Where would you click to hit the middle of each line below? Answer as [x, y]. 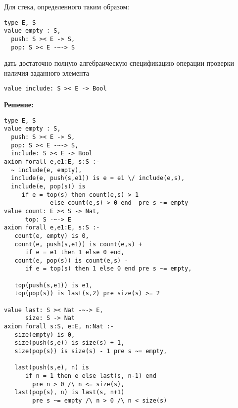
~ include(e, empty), [47, 170]
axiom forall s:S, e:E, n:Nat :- [59, 327]
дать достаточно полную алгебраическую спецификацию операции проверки [119, 63]
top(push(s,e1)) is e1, [53, 285]
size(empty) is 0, [45, 335]
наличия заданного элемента [47, 72]
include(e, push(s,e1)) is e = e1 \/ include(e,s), [98, 178]
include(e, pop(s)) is [48, 186]
